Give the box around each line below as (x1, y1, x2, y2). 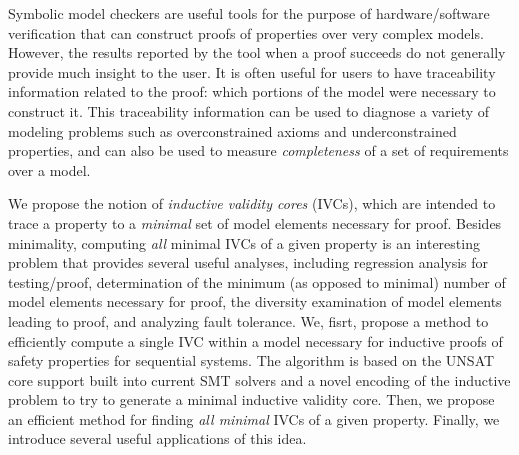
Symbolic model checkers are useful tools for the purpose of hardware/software (8, 3, 490, 23)
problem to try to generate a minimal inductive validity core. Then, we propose (8, 389, 495, 410)
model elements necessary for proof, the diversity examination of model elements (8, 291, 502, 312)
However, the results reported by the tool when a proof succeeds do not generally (8, 42, 506, 63)
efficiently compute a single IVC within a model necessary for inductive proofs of (8, 330, 503, 351)
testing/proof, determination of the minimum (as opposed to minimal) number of (8, 271, 506, 292)
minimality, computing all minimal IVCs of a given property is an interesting (8, 232, 480, 253)
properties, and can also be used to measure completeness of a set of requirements (8, 140, 509, 161)
